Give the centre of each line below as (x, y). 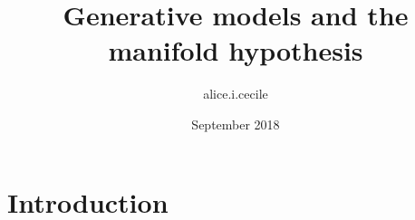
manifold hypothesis (236, 50)
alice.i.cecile (236, 94)
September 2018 (236, 124)
